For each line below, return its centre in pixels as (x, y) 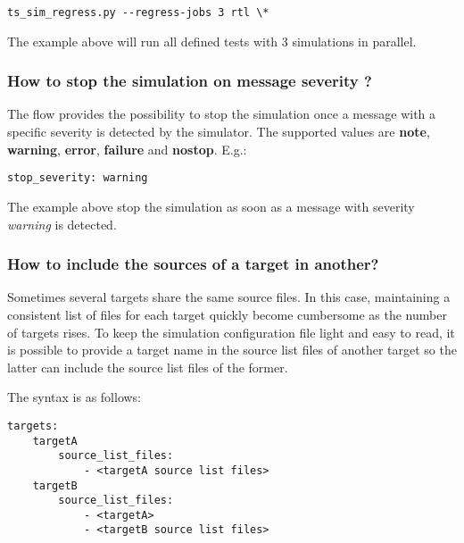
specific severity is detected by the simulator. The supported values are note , (219, 132)
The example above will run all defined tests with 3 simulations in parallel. (212, 41)
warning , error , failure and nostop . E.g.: (127, 149)
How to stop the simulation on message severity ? (190, 81)
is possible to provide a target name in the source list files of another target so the (232, 350)
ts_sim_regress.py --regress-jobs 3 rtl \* (138, 13)
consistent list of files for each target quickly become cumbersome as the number (227, 314)
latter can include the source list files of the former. (148, 367)
